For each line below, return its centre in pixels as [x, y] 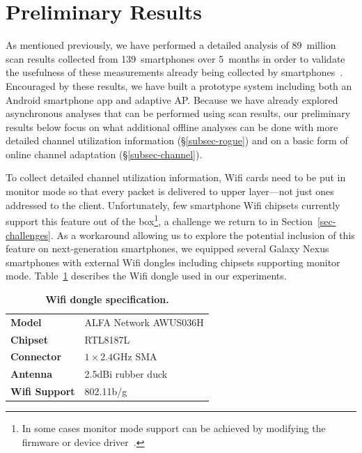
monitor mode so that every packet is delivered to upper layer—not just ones [170, 191]
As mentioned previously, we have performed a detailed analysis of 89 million [171, 45]
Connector [36, 356]
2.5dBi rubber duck [126, 374]
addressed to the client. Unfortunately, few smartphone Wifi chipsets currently [173, 205]
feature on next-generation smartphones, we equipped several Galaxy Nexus [167, 248]
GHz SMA [135, 356]
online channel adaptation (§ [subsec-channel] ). [104, 154]
